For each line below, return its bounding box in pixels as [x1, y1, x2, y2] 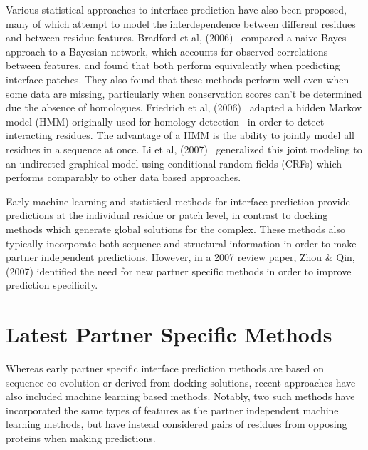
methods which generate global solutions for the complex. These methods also [6, 221, 345, 236]
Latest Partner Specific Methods [6, 319, 332, 349]
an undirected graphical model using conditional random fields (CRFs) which [6, 155, 342, 170]
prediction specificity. [6, 277, 98, 292]
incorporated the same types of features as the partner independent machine [6, 402, 339, 417]
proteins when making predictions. [6, 430, 156, 445]
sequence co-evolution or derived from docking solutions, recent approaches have [6, 374, 356, 389]
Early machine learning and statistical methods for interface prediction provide [6, 193, 350, 208]
